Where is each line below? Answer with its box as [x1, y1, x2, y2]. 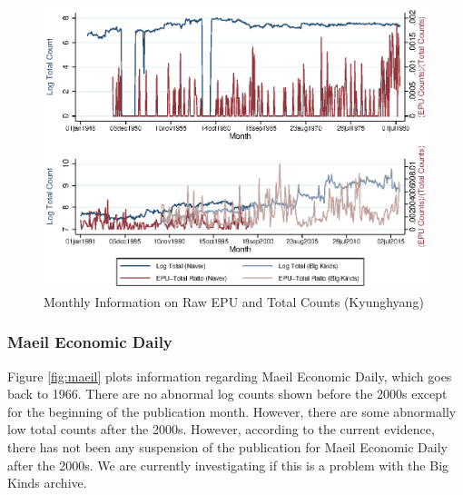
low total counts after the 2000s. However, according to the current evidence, [7, 420, 435, 439]
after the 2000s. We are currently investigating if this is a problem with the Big [7, 455, 449, 474]
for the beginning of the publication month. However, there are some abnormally [7, 401, 457, 421]
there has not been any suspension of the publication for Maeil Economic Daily [7, 438, 448, 456]
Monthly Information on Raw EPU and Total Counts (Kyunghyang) [44, 292, 424, 311]
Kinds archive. [7, 473, 87, 492]
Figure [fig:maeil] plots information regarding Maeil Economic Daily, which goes [7, 366, 452, 385]
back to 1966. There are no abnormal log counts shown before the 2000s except [7, 384, 448, 403]
